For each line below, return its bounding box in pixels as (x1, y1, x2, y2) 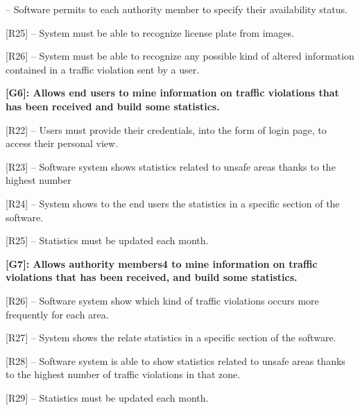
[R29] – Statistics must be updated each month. (6, 390, 209, 404)
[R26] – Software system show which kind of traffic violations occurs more (6, 293, 319, 307)
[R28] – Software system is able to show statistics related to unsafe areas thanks (6, 353, 345, 368)
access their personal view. (6, 136, 119, 151)
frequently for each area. (6, 307, 109, 321)
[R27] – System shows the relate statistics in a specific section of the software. (6, 330, 336, 345)
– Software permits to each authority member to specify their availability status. (6, 2, 348, 16)
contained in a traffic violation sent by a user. (6, 62, 200, 76)
